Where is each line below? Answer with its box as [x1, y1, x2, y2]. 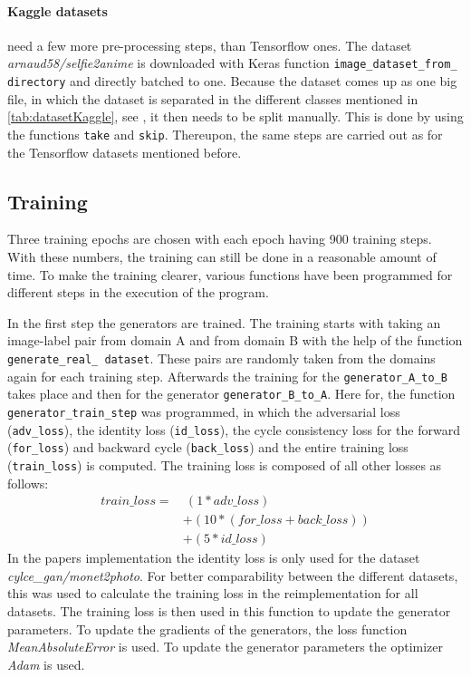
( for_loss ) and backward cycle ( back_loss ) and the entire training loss [7, 438, 409, 457]
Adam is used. [7, 654, 85, 673]
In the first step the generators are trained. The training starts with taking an [7, 313, 441, 332]
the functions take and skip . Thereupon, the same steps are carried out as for [7, 124, 443, 143]
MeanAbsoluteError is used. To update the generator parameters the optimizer [7, 637, 444, 656]
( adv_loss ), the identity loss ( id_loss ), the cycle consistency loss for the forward [7, 420, 460, 439]
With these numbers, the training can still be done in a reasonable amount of [7, 247, 437, 266]
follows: [7, 473, 49, 492]
